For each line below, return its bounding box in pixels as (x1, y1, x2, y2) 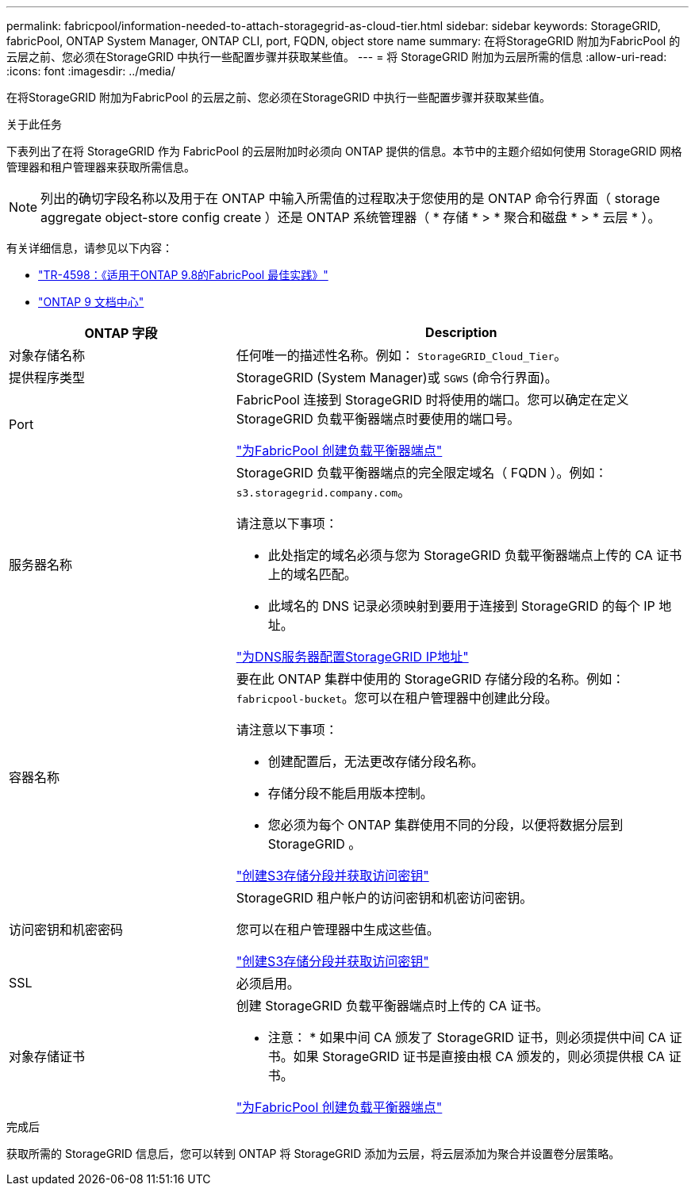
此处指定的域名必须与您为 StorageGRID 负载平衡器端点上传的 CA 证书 (267, 547, 682, 563)
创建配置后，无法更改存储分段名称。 (267, 753, 484, 769)
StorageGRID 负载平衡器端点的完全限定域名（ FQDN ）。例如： (236, 465, 608, 481)
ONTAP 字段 (84, 325, 158, 341)
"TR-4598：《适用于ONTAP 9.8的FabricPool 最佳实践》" (38, 268, 328, 282)
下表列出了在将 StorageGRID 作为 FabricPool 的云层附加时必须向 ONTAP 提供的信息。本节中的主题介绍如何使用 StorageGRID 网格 (6, 144, 682, 158)
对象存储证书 (9, 1048, 86, 1064)
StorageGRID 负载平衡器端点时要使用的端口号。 (236, 411, 520, 427)
